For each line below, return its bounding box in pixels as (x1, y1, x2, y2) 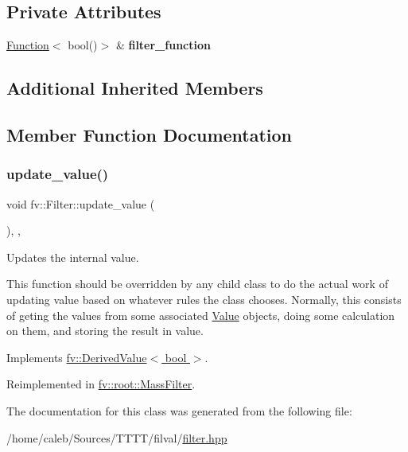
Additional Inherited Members (6, 76, 263, 100)
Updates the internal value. (6, 248, 139, 265)
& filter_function (115, 37, 211, 53)
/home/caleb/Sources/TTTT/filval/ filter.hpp (6, 429, 227, 446)
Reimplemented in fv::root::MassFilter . (6, 376, 196, 392)
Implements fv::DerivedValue (6, 349, 147, 365)
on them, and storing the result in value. (6, 322, 204, 339)
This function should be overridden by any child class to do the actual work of (6, 275, 388, 292)
